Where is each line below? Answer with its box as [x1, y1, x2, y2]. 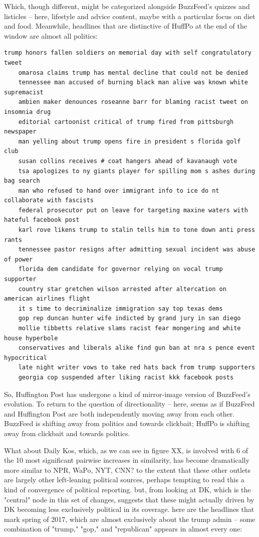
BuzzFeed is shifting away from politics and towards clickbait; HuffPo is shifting [4, 418, 250, 429]
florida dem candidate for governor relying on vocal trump [18, 265, 223, 273]
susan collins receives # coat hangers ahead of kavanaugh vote [18, 157, 237, 165]
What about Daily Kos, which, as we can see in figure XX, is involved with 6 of [4, 445, 248, 455]
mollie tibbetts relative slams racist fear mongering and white [18, 325, 241, 332]
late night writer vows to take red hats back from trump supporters [18, 364, 255, 371]
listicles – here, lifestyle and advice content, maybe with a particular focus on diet [4, 11, 255, 21]
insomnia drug [4, 108, 51, 115]
